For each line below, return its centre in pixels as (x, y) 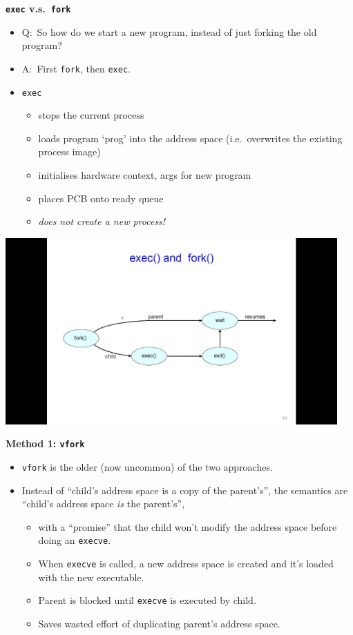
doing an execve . (75, 540)
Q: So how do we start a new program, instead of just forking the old (169, 31)
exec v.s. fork (38, 8)
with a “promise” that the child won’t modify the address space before (188, 526)
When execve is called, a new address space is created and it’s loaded (186, 564)
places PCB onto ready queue (101, 198)
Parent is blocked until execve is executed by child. (147, 600)
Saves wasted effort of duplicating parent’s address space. (159, 623)
